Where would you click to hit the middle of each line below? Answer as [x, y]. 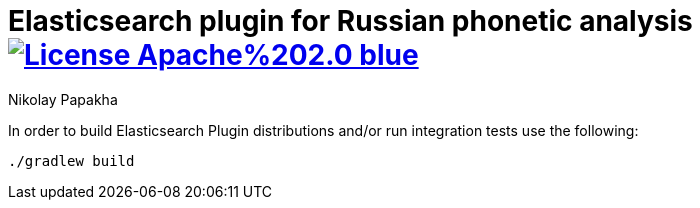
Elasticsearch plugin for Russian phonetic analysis [350, 21]
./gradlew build [71, 160]
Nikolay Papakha [63, 99]
